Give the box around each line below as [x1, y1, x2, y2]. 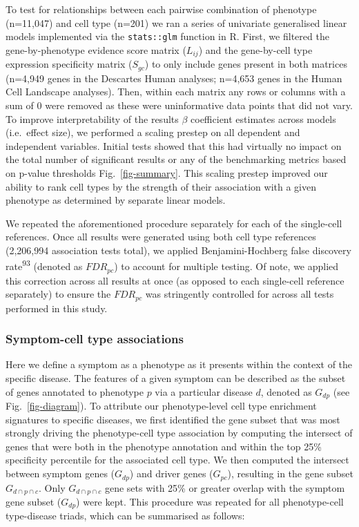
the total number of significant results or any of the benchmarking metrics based [6, 152, 347, 166]
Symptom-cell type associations [6, 330, 184, 347]
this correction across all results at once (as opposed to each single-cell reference [6, 273, 345, 287]
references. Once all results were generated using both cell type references [6, 229, 316, 244]
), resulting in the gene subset [227, 466, 353, 481]
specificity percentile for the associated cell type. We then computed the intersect [6, 452, 349, 467]
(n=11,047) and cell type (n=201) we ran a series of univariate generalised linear [6, 15, 347, 30]
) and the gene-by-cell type [198, 42, 313, 57]
